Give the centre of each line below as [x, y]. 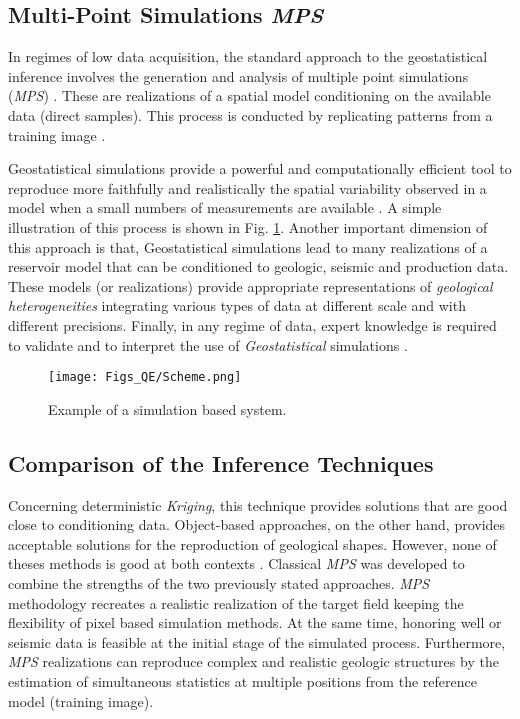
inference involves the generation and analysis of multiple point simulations [238, 75]
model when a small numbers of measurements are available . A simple [225, 207]
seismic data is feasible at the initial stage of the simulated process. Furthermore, [257, 641]
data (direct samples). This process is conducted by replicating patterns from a [250, 114]
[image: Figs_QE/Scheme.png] [145, 377]
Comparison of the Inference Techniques [221, 462]
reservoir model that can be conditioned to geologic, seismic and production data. [258, 266]
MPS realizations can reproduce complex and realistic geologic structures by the [253, 661]
